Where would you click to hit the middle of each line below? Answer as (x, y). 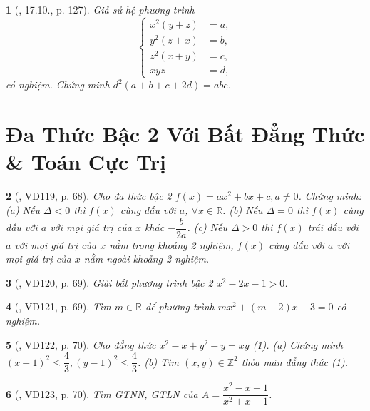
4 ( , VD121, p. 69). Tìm (58, 306)
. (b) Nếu (242, 209)
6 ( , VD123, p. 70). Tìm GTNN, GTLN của (102, 394)
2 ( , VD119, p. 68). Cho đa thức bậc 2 (89, 196)
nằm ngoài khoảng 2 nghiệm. (147, 259)
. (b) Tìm (158, 361)
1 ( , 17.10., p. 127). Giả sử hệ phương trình (100, 9)
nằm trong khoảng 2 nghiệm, (171, 244)
